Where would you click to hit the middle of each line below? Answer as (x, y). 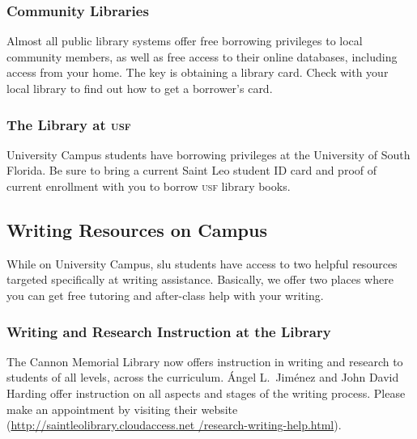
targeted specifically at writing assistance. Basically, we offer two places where (200, 279)
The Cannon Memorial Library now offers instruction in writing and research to (205, 361)
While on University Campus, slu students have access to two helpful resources (202, 263)
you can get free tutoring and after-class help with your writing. (165, 295)
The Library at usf (69, 124)
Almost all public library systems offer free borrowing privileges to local (185, 41)
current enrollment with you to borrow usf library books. (149, 186)
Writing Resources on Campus (137, 229)
